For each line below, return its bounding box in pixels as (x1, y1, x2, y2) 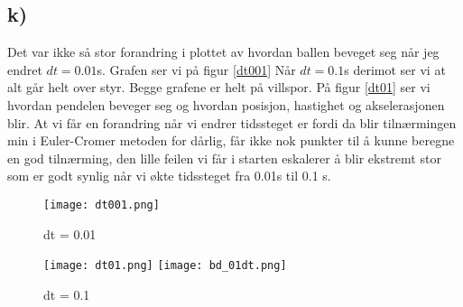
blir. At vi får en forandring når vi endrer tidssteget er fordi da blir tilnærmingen (7, 113, 457, 132)
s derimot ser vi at (344, 60, 446, 79)
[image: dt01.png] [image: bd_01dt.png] (43, 259, 287, 273)
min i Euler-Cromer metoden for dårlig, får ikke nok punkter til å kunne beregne (7, 131, 455, 150)
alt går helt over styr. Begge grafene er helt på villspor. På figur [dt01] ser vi (7, 78, 431, 97)
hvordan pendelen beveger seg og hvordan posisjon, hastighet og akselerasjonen (7, 95, 445, 114)
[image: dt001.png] (43, 198, 160, 211)
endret (7, 60, 42, 79)
